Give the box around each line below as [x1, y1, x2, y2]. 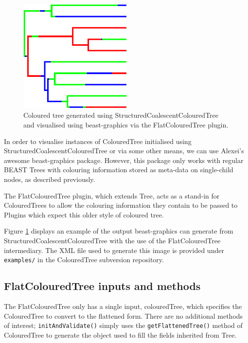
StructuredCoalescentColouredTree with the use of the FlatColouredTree [4, 235, 221, 245]
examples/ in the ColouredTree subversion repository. [4, 254, 164, 265]
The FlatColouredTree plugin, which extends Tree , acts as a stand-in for [4, 190, 220, 200]
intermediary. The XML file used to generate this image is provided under [4, 245, 224, 255]
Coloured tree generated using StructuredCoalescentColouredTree [23, 110, 218, 120]
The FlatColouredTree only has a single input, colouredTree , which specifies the [4, 301, 242, 311]
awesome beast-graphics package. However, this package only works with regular [4, 155, 244, 165]
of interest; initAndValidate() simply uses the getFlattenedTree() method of [4, 320, 243, 330]
